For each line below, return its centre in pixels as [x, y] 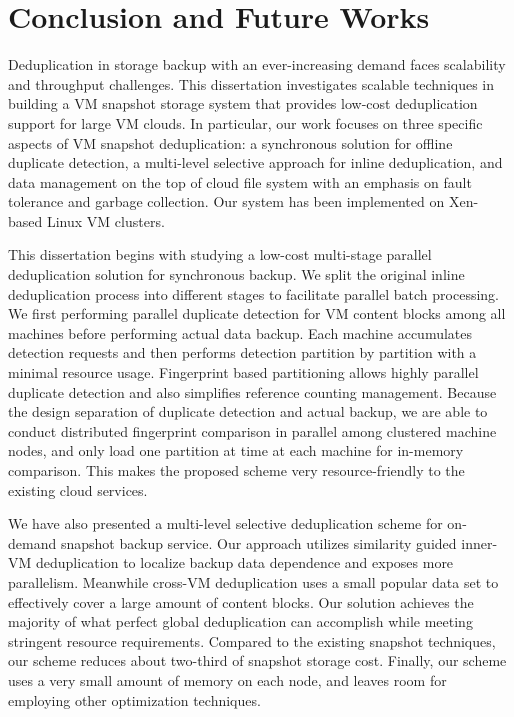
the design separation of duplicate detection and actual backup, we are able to [248, 411]
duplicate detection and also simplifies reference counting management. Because [252, 391]
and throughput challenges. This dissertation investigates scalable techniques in [251, 83]
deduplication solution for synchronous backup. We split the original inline [236, 274]
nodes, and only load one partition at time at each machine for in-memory [236, 450]
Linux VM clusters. [105, 220]
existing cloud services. [78, 489]
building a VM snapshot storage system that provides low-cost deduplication [243, 103]
